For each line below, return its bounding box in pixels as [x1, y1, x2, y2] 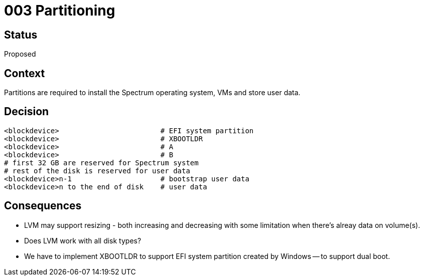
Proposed [4, 50, 36, 59]
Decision [4, 105, 49, 118]
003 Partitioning [4, 2, 115, 19]
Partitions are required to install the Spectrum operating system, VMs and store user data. [4, 88, 301, 97]
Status [4, 28, 38, 41]
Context [4, 67, 45, 80]
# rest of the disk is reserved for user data [4, 166, 190, 175]
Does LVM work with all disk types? [24, 236, 142, 245]
